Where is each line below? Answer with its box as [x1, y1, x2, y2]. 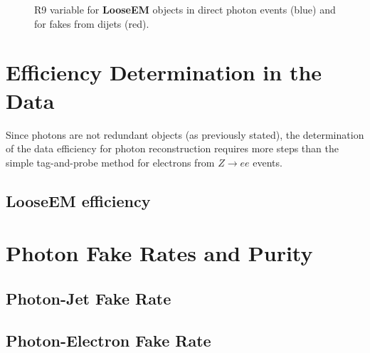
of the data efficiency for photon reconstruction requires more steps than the [6, 141, 339, 156]
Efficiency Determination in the [6, 58, 322, 87]
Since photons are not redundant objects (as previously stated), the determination [6, 127, 364, 142]
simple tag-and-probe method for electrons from [6, 154, 215, 169]
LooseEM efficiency [6, 189, 151, 211]
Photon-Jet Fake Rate [6, 287, 171, 309]
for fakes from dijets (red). [34, 16, 149, 31]
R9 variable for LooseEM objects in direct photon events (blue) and [34, 2, 336, 16]
